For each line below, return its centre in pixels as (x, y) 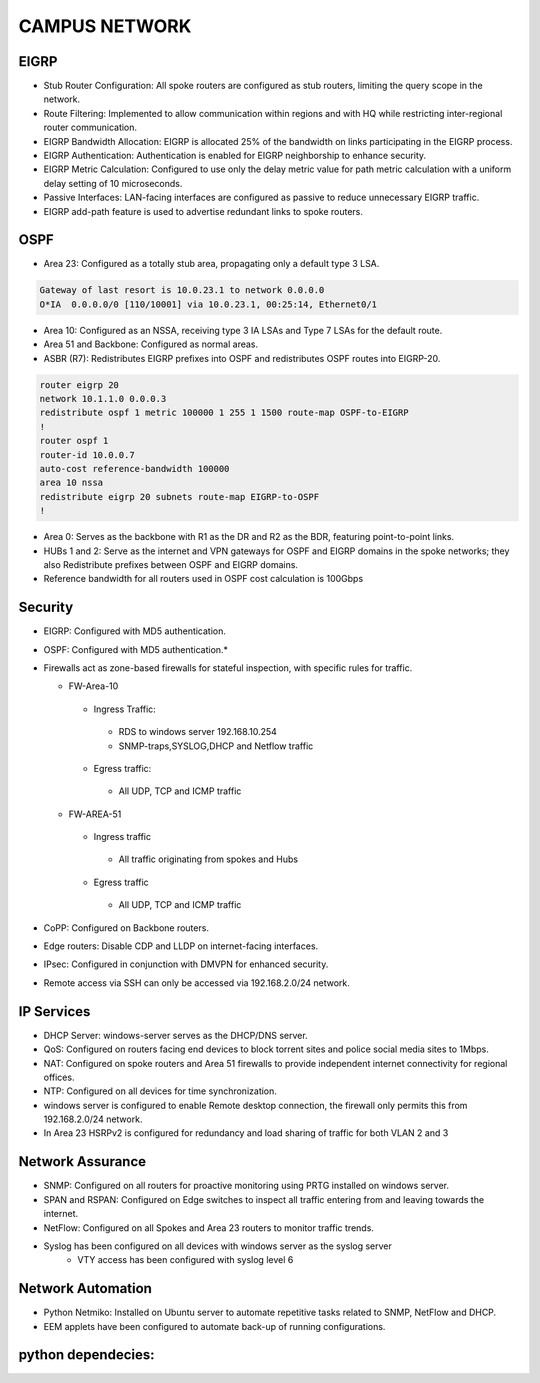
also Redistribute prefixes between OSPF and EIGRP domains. (171, 564)
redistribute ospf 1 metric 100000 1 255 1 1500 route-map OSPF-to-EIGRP (224, 413)
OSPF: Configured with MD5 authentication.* (136, 649)
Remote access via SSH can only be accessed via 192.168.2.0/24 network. (196, 982)
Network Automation (85, 1288)
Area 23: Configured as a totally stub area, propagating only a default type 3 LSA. (211, 264)
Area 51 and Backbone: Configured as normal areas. (151, 344)
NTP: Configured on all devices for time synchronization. (160, 1091)
